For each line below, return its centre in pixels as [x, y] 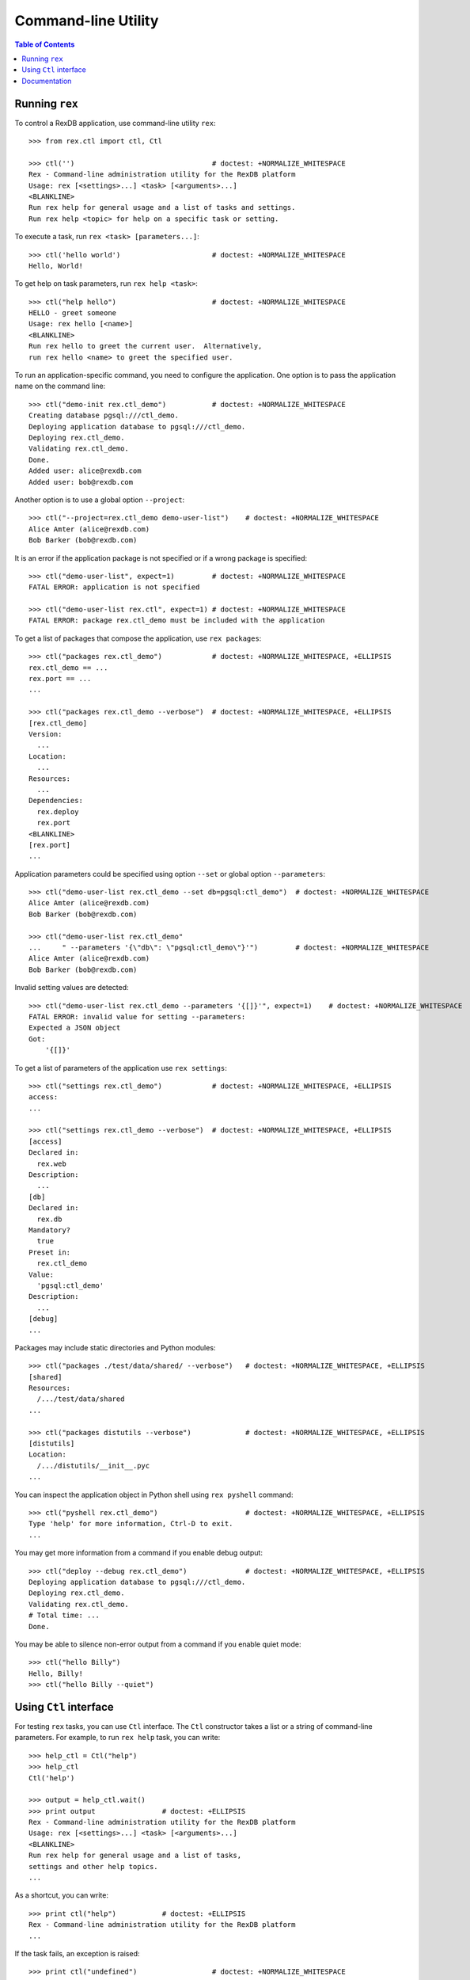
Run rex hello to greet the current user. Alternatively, [146, 346]
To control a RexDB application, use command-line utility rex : [115, 123]
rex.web [51, 1163]
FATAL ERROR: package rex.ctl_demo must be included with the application [177, 621]
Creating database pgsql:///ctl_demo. [104, 415]
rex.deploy [58, 811]
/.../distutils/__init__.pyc [93, 1466]
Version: [45, 734]
